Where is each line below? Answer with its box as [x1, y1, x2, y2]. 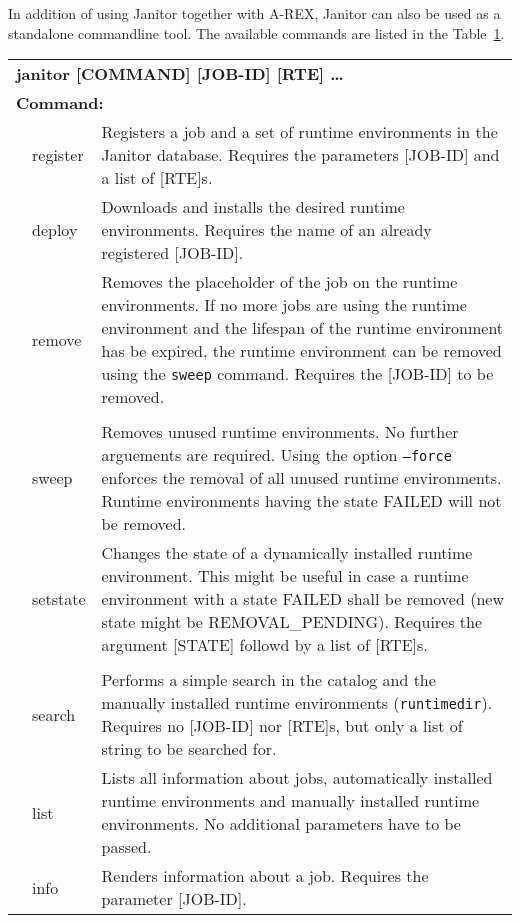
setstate [32, 587, 86, 611]
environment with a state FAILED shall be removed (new [101, 587, 504, 611]
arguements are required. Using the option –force [101, 443, 452, 467]
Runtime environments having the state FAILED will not [101, 489, 502, 513]
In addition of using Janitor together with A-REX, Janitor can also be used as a [8, 3, 501, 23]
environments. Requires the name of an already [101, 218, 432, 242]
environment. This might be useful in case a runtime [101, 564, 469, 588]
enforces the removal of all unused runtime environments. [101, 466, 502, 490]
